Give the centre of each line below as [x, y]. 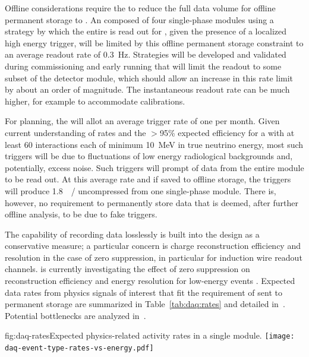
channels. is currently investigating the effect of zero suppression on [127, 269]
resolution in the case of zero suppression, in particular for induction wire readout [154, 257]
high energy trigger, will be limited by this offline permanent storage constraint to [154, 42]
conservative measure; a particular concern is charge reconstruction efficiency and [153, 246]
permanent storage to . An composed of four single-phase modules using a [139, 19]
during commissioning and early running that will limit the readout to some [143, 66]
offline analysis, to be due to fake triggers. [81, 214]
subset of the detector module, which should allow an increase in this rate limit [149, 78]
